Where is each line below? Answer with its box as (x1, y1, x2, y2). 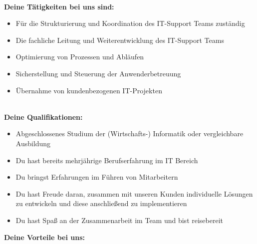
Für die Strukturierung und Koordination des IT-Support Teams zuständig (15, 18, 245, 28)
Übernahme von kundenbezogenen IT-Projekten (15, 85, 162, 95)
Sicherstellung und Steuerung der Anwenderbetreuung (15, 68, 181, 78)
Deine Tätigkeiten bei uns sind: (4, 1, 114, 11)
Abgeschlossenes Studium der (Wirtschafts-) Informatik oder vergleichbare (15, 128, 244, 139)
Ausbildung (15, 138, 51, 148)
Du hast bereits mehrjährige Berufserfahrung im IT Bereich (15, 155, 198, 165)
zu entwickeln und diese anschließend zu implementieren (15, 198, 187, 209)
